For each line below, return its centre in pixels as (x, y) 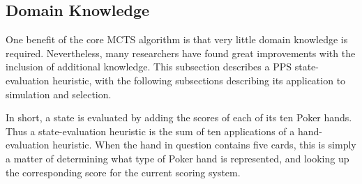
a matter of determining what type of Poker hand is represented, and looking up (178, 158)
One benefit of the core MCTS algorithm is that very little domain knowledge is (177, 39)
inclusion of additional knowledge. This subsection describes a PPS (149, 67)
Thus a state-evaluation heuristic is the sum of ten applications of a (150, 131)
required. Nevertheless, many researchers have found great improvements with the (181, 53)
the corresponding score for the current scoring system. (123, 172)
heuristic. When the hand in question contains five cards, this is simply (204, 145)
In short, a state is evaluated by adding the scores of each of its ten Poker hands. (179, 117)
